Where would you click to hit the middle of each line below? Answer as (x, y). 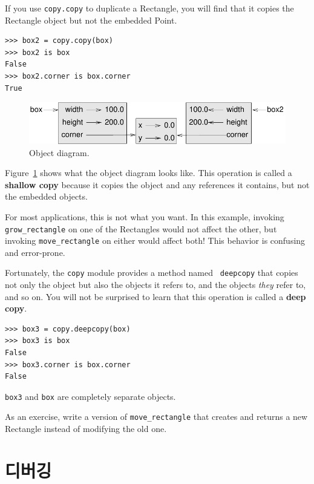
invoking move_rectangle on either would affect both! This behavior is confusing (155, 240)
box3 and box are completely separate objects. (90, 396)
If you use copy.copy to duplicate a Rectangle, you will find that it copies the (149, 8)
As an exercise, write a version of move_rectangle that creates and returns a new (156, 417)
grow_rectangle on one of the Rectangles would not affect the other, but (141, 228)
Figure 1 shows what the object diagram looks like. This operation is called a (149, 173)
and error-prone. (35, 252)
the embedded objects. (46, 196)
